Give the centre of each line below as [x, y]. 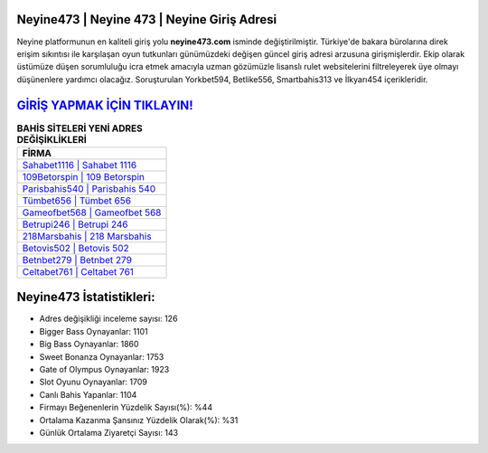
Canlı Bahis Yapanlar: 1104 [88, 394]
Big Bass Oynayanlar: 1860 [89, 344]
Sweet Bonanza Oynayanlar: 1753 [102, 356]
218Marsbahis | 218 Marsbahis [87, 236]
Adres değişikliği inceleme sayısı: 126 [108, 319]
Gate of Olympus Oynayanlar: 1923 [104, 370]
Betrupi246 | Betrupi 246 [75, 224]
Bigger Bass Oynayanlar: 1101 [94, 331]
